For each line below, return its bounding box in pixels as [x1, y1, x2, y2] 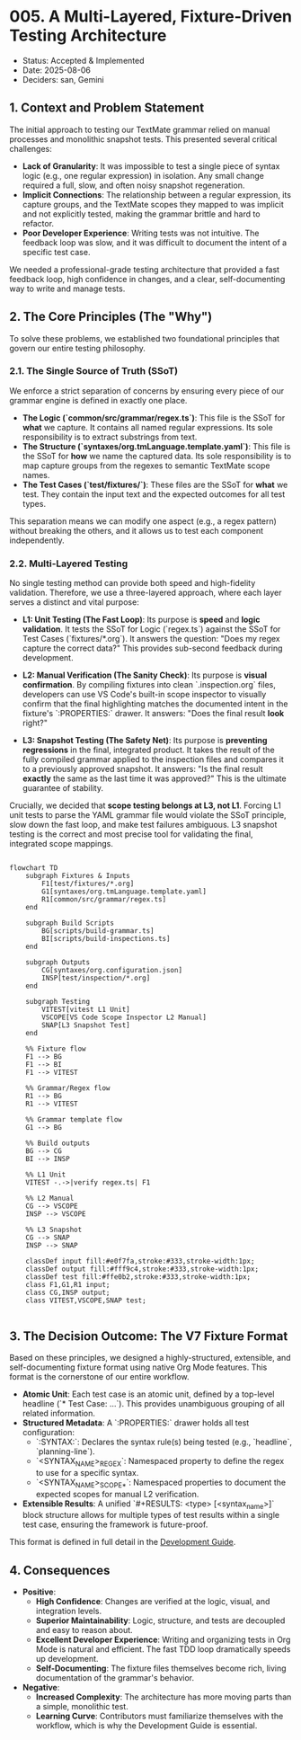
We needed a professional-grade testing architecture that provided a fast [9, 263, 280, 275]
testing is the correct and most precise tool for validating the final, [9, 829, 253, 839]
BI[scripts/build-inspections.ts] [41, 935, 171, 944]
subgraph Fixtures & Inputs [25, 872, 130, 881]
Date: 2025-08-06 [22, 65, 92, 75]
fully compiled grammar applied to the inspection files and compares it [22, 754, 285, 765]
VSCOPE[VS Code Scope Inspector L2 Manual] [41, 1013, 207, 1022]
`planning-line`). [35, 1445, 96, 1457]
